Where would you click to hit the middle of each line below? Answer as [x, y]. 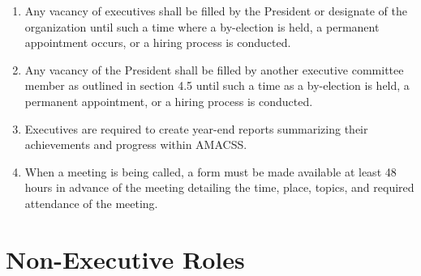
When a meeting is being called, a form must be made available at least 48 [210, 171]
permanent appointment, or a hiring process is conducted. [169, 101]
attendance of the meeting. [91, 203]
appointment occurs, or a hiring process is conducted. [158, 42]
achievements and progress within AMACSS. [136, 144]
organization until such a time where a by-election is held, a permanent [202, 26]
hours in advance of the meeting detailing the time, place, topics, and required [219, 187]
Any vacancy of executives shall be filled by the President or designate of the [216, 11]
